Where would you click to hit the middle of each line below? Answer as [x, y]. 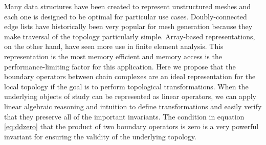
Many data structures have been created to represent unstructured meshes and [128, 6]
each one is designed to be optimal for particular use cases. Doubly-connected [126, 16]
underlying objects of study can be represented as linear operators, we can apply [130, 96]
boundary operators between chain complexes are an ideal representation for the [130, 76]
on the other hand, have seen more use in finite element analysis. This [114, 46]
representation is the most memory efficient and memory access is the [113, 56]
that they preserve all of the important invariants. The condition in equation [124, 116]
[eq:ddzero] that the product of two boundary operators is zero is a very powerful [131, 126]
